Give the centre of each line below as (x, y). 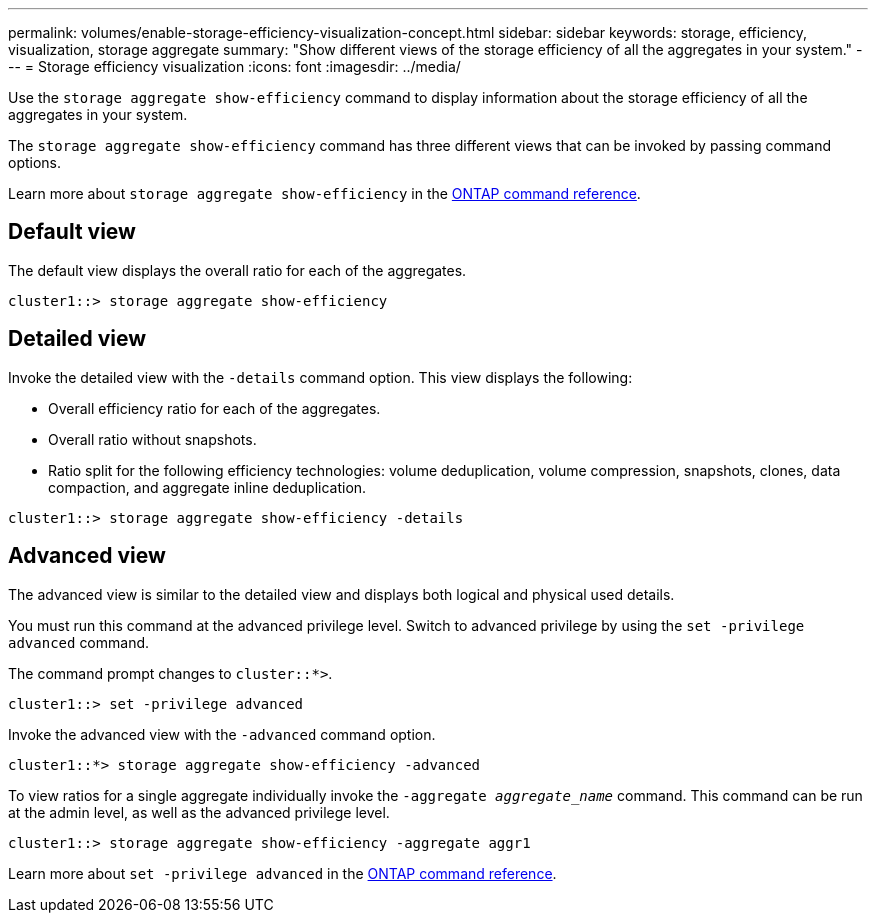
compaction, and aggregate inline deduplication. (207, 487)
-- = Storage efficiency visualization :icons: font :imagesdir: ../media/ (234, 66)
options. (35, 162)
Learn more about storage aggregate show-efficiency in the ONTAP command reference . (324, 193)
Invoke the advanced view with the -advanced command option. (222, 734)
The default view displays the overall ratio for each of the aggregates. (237, 270)
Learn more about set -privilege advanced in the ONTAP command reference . (282, 873)
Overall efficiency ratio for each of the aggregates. (214, 408)
